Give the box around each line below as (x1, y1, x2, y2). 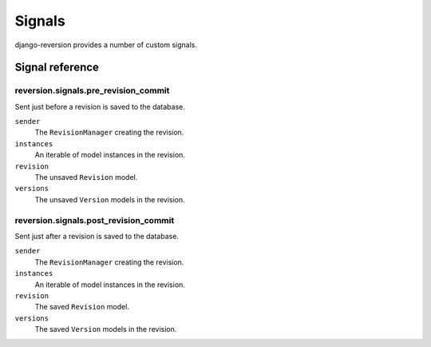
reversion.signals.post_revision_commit (14, 214, 175, 225)
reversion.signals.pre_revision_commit (14, 85, 170, 96)
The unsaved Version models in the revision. (34, 194, 185, 204)
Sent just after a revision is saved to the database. (14, 231, 180, 241)
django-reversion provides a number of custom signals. (14, 40, 197, 50)
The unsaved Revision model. (34, 173, 138, 182)
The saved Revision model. (34, 302, 129, 312)
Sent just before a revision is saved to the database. (14, 102, 185, 111)
